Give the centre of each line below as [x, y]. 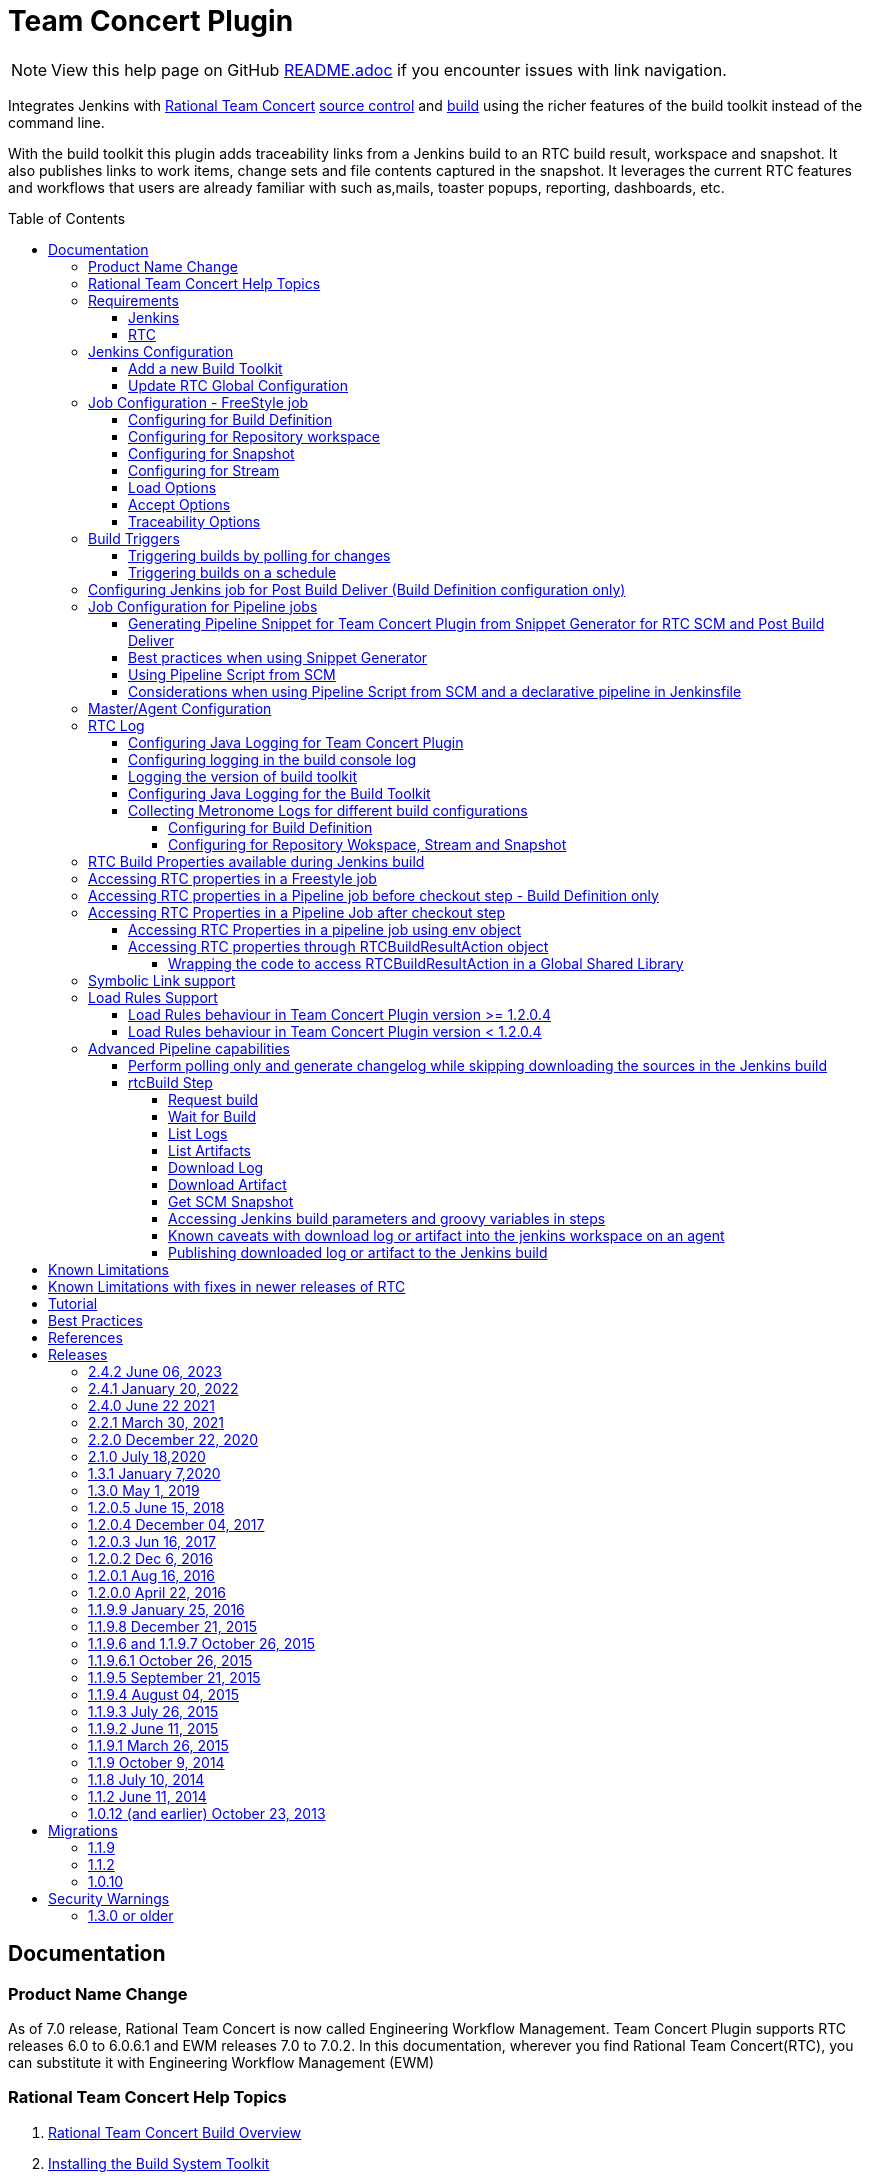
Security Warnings [109, 1898]
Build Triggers [134, 538]
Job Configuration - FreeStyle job [198, 402]
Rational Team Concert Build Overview [175, 2132]
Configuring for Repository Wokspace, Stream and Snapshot [367, 844]
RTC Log [116, 725]
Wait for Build [212, 1116]
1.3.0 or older [131, 1915]
